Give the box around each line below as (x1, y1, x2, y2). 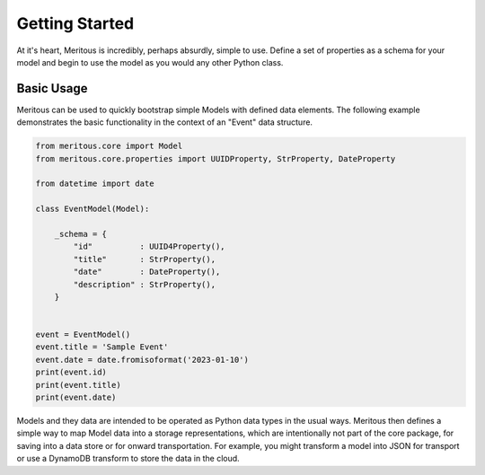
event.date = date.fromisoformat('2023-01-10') (35, 355, 249, 365)
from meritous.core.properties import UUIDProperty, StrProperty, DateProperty (35, 154, 396, 163)
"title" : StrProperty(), (73, 254, 216, 264)
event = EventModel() (35, 330, 131, 340)
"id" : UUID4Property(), (73, 242, 225, 251)
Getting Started (16, 13, 135, 33)
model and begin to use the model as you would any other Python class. (16, 57, 284, 67)
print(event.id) (35, 367, 108, 377)
